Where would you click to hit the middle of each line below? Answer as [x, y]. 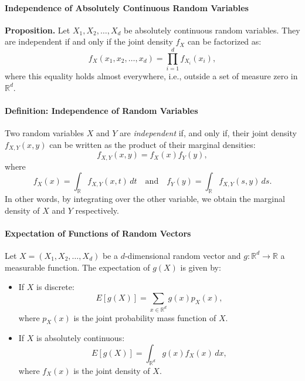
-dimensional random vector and [183, 255]
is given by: [201, 267]
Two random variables [45, 133]
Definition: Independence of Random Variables [101, 110]
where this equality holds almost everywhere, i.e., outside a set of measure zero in [151, 76]
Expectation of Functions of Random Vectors [98, 233]
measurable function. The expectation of [77, 267]
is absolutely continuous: [81, 338]
